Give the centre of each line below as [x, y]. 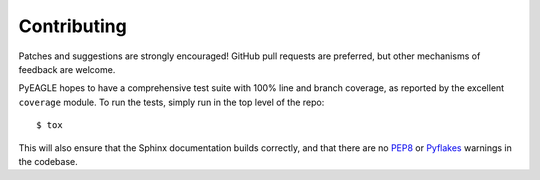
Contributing [72, 26]
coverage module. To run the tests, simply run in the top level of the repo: [171, 102]
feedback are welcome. [67, 69]
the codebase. [48, 161]
